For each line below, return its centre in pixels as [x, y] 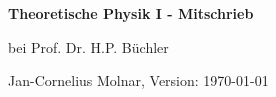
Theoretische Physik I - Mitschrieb [131, 13]
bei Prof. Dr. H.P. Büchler [88, 46]
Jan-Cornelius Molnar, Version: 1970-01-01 [138, 80]
